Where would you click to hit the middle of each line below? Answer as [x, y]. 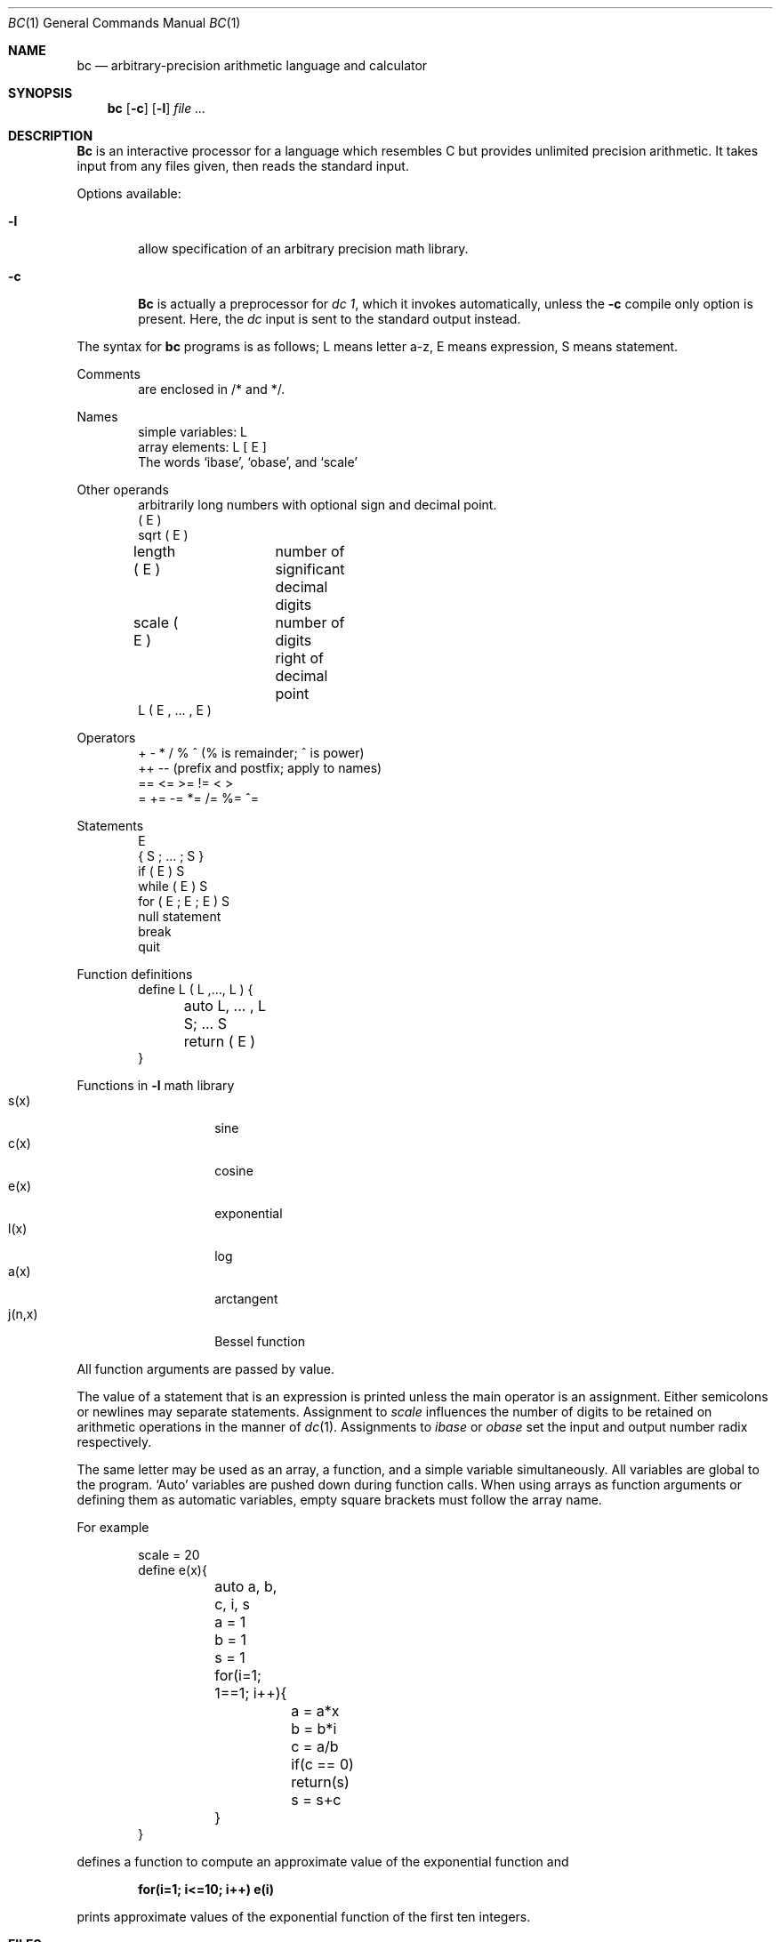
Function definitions [135, 974]
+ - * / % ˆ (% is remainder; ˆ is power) [251, 753]
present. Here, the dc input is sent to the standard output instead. [330, 319]
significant [310, 569]
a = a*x [315, 1711]
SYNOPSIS [40, 93]
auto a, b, [246, 1586]
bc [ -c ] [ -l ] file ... [157, 108]
